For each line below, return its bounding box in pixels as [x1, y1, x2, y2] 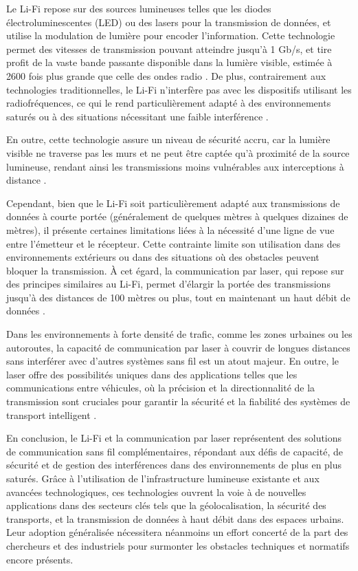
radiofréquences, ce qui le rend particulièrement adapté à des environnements [6, 96, 331, 110]
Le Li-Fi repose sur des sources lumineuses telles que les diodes [6, 1, 271, 15]
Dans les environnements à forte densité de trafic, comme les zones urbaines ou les [6, 327, 353, 341]
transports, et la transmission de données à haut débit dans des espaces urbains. [6, 511, 344, 526]
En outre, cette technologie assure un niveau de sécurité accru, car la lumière [6, 132, 331, 147]
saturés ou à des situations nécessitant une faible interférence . [6, 109, 269, 123]
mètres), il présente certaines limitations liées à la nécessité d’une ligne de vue [6, 222, 335, 237]
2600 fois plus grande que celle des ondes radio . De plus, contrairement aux [6, 68, 326, 83]
